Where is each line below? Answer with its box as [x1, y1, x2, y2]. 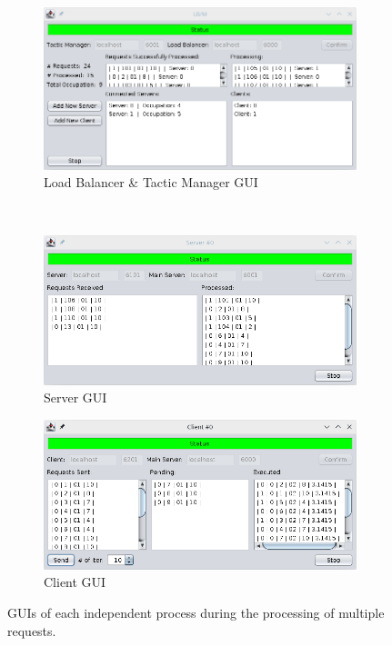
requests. [7, 621, 56, 640]
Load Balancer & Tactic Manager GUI [44, 173, 258, 192]
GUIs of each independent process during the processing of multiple [7, 603, 385, 621]
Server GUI [44, 388, 107, 407]
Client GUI [44, 572, 106, 591]
